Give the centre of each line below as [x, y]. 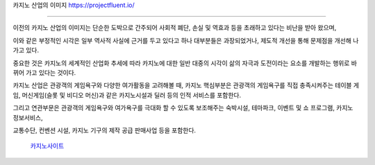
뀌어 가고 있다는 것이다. [44, 72]
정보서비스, [28, 117]
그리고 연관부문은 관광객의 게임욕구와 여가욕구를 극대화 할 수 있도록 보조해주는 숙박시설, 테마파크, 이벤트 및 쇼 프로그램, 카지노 [183, 108]
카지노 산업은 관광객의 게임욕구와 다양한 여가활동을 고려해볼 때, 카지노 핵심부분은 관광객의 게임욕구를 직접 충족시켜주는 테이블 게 [186, 85]
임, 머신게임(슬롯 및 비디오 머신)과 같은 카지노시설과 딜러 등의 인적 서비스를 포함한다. [127, 95]
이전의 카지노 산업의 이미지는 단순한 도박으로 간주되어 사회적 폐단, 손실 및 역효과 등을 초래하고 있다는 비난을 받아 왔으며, [175, 28]
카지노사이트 [47, 146]
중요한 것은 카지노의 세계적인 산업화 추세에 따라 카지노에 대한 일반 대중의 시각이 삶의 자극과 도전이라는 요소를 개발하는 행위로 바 [185, 63]
